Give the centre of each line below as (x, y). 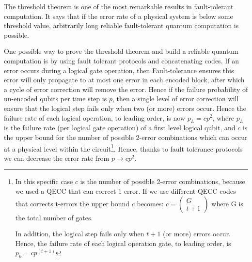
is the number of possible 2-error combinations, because (163, 181)
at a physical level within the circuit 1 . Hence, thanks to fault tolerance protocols (123, 148)
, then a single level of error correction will (175, 99)
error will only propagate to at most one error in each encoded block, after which (124, 80)
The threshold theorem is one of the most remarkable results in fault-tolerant (119, 6)
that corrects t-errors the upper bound (72, 203)
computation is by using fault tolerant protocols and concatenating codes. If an (121, 60)
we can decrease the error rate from (57, 158)
